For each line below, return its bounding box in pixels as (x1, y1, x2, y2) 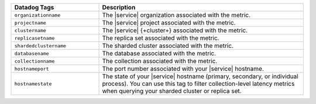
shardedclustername (14, 43, 67, 49)
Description (102, 4, 136, 11)
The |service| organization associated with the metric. (102, 11, 251, 19)
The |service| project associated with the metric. (102, 19, 236, 26)
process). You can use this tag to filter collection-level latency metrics (102, 79, 295, 88)
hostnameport (14, 65, 49, 72)
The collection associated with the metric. (102, 57, 218, 65)
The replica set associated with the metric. (102, 34, 219, 42)
